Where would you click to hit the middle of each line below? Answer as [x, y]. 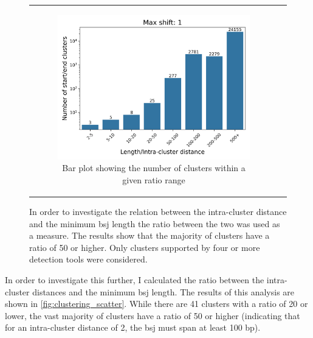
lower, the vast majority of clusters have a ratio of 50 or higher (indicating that [153, 315]
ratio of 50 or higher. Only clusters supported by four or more [145, 247]
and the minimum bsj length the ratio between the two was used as [155, 223]
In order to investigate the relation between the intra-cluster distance [158, 212]
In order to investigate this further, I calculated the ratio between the [135, 280]
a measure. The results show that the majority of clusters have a [150, 235]
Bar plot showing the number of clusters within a [154, 168]
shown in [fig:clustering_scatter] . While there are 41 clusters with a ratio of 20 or [156, 304]
